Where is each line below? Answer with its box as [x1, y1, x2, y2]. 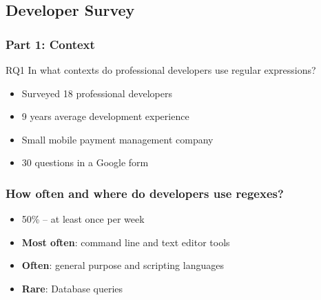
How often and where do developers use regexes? [6, 184, 284, 201]
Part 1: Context [6, 35, 95, 52]
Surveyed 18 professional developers [21, 86, 172, 100]
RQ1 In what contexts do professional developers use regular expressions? [6, 63, 316, 77]
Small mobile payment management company [21, 132, 214, 146]
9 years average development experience [21, 109, 189, 123]
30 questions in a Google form [21, 155, 149, 170]
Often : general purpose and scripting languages [21, 258, 224, 272]
